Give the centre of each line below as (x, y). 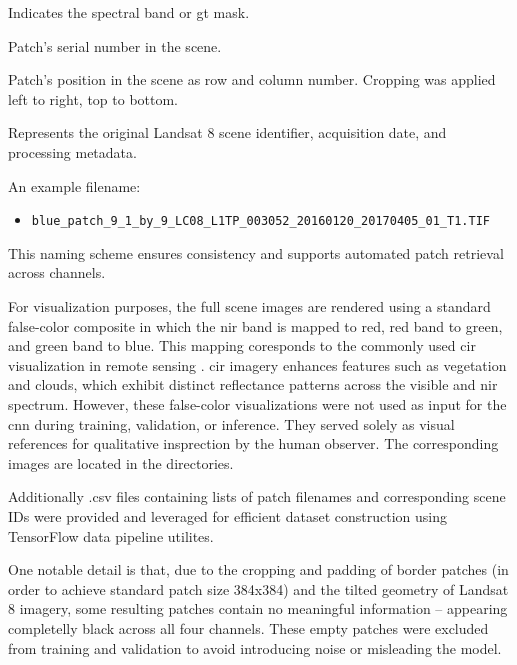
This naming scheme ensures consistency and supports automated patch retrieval (256, 252)
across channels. (57, 272)
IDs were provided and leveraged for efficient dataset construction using (227, 515)
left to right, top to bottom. (93, 98)
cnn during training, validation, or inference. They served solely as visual (231, 423)
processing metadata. (72, 151)
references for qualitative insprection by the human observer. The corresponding (253, 443)
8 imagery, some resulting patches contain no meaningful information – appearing (258, 608)
